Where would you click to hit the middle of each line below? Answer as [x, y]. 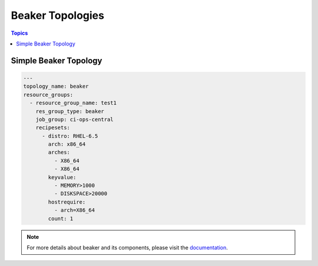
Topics [19, 33]
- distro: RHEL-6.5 [70, 136]
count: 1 [61, 219]
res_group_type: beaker [70, 111]
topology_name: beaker [56, 86]
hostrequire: [67, 202]
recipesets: [53, 128]
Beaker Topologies [57, 15]
